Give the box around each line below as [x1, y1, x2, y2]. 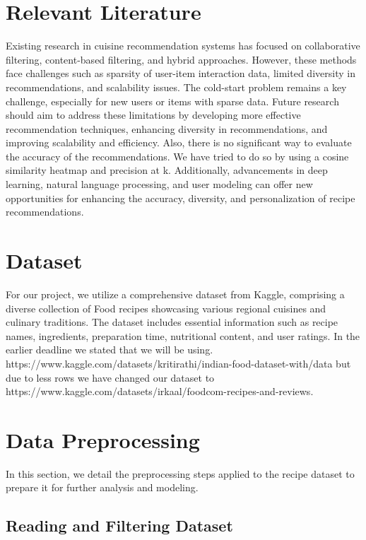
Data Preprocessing [6, 425, 200, 454]
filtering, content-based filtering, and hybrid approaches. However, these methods [6, 52, 357, 66]
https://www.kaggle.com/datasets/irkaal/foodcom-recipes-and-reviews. [6, 384, 314, 399]
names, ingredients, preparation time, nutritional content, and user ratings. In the [6, 328, 360, 343]
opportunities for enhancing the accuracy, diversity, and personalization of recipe [6, 190, 355, 205]
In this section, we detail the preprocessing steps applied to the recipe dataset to [6, 466, 355, 481]
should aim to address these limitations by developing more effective [6, 107, 301, 122]
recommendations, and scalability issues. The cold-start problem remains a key [6, 79, 347, 94]
